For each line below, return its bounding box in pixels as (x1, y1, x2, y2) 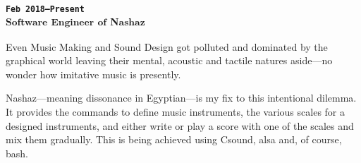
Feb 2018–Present (6, 4, 85, 14)
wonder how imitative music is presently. (6, 66, 181, 81)
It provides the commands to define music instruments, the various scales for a (6, 104, 345, 119)
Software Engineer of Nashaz (6, 15, 145, 29)
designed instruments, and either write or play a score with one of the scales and (6, 118, 354, 133)
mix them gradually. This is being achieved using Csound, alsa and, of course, (6, 132, 342, 147)
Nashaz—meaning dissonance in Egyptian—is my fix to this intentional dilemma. (6, 90, 357, 105)
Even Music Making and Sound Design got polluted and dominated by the (6, 39, 328, 54)
